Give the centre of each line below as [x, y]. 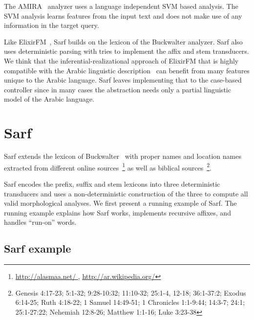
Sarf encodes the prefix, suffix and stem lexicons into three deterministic [112, 183]
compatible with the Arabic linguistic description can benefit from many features [127, 70]
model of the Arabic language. [49, 99]
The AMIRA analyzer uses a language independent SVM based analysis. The [121, 6]
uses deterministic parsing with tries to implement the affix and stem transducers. [127, 51]
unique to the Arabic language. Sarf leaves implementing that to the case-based [123, 80]
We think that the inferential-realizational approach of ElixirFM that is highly [121, 60]
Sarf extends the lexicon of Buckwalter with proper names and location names [123, 156]
